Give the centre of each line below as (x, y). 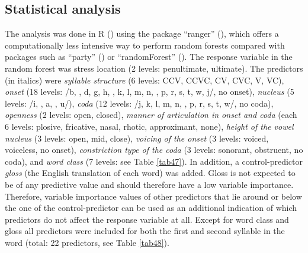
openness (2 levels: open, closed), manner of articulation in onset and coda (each (151, 115)
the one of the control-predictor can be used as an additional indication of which (151, 208)
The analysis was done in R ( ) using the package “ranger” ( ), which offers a (142, 33)
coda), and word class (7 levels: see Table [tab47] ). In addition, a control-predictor (154, 161)
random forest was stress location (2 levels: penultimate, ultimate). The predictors (154, 68)
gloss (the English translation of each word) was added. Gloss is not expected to (150, 173)
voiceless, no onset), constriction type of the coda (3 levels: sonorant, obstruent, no (154, 150)
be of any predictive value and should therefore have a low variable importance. (149, 184)
